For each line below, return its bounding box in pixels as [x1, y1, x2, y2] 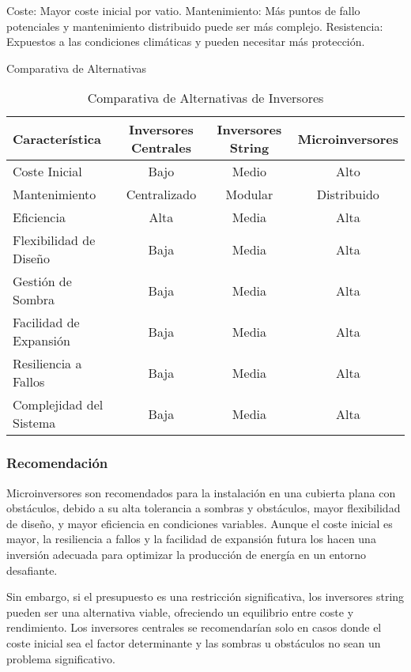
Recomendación [6, 453, 108, 473]
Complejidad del [13, 395, 104, 414]
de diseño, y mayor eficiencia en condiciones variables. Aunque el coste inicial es [6, 515, 393, 531]
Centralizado [126, 185, 197, 204]
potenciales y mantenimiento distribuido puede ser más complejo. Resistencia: [6, 17, 383, 34]
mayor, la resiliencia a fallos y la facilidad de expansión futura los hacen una [6, 530, 376, 547]
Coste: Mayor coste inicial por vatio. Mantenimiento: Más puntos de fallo [6, 2, 360, 18]
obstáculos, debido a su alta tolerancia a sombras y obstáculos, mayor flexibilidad [6, 500, 401, 516]
